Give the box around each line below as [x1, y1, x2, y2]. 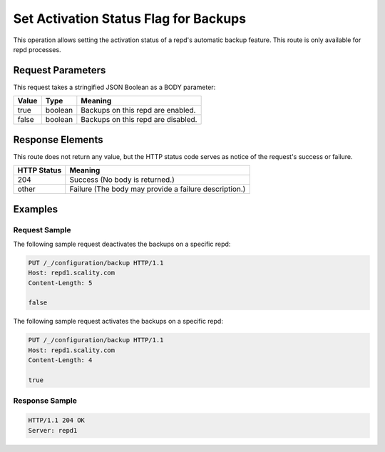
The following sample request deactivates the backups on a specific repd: [13, 240, 231, 248]
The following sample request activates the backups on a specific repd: [13, 317, 224, 326]
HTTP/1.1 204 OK [28, 416, 86, 424]
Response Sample [13, 396, 78, 406]
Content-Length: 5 [28, 279, 93, 287]
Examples [13, 203, 58, 215]
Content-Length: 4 [28, 356, 93, 364]
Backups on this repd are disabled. [81, 115, 197, 125]
